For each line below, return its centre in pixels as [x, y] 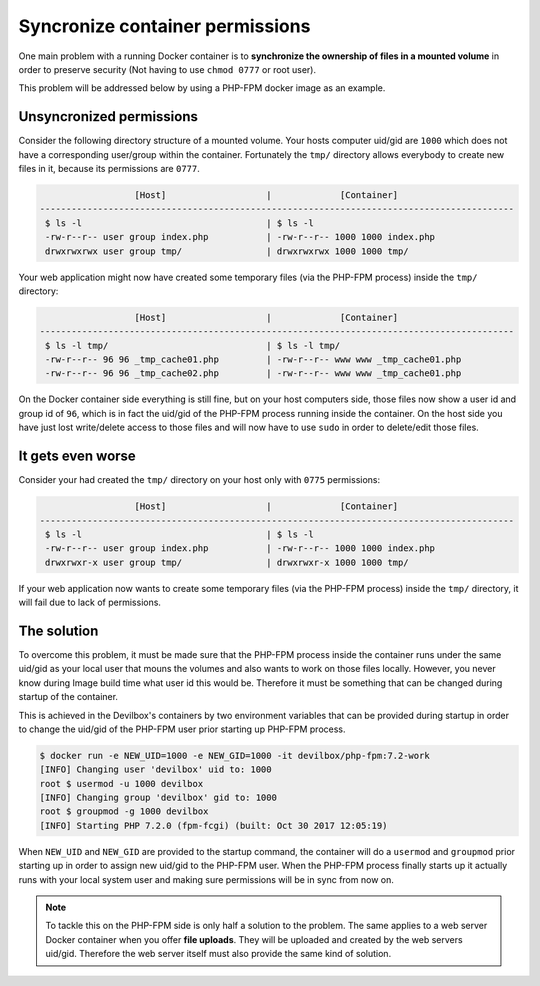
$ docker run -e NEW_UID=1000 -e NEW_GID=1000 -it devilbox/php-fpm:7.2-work [234, 755]
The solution [58, 630]
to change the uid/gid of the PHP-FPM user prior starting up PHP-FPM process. [182, 729]
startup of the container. [68, 697]
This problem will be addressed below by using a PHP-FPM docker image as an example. [202, 88]
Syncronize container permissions [164, 26]
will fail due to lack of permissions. [90, 602]
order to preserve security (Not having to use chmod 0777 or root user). [167, 69]
